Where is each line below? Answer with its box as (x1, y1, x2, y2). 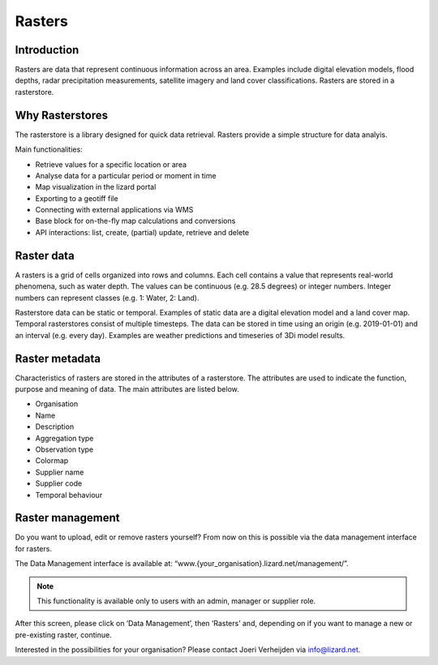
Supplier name (35, 467, 84, 477)
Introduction (15, 43, 79, 57)
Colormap (35, 456, 69, 466)
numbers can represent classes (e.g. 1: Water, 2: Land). (15, 293, 200, 302)
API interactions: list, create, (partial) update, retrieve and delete (35, 227, 250, 237)
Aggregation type (35, 433, 94, 443)
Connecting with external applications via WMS (35, 205, 194, 215)
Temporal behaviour (35, 490, 103, 500)
